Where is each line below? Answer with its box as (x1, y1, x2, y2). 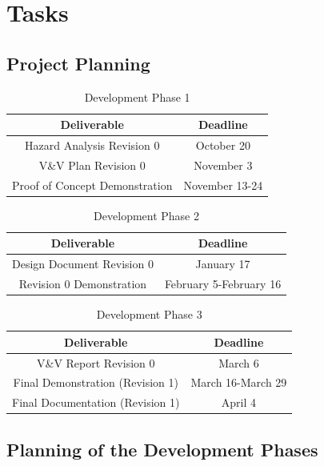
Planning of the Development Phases (6, 436, 318, 461)
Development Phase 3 (96, 306, 202, 323)
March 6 (218, 354, 259, 371)
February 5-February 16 (164, 275, 282, 292)
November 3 (194, 156, 253, 173)
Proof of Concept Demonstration (12, 176, 173, 193)
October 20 (195, 137, 250, 154)
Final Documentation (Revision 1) (12, 394, 180, 411)
